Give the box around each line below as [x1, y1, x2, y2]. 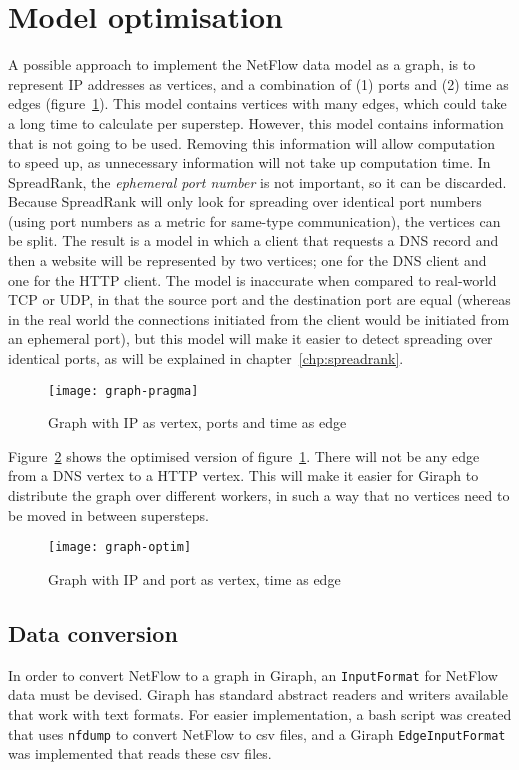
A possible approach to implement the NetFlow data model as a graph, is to [8, 54, 476, 75]
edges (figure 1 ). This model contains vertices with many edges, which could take [8, 93, 507, 114]
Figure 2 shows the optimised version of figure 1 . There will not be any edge [8, 445, 480, 466]
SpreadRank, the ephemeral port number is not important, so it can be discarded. [8, 171, 507, 192]
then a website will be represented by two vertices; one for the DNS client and [8, 250, 487, 271]
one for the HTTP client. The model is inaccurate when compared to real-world [8, 269, 497, 290]
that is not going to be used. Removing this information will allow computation [8, 132, 495, 153]
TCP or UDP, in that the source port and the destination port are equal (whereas [8, 289, 511, 310]
